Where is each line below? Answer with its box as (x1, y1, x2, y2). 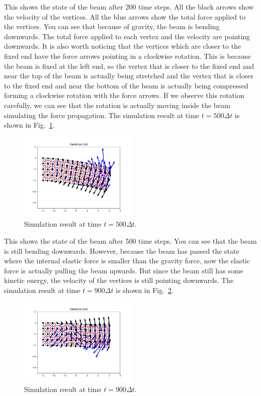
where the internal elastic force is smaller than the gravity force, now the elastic (4, 255, 250, 266)
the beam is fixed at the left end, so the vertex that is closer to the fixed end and (4, 60, 254, 71)
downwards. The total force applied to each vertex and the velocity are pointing (4, 31, 250, 41)
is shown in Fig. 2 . (116, 284, 173, 295)
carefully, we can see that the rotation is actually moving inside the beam (4, 100, 230, 110)
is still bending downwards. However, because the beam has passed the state (4, 245, 239, 256)
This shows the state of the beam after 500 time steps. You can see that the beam (4, 235, 257, 246)
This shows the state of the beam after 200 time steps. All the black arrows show (4, 2, 254, 12)
